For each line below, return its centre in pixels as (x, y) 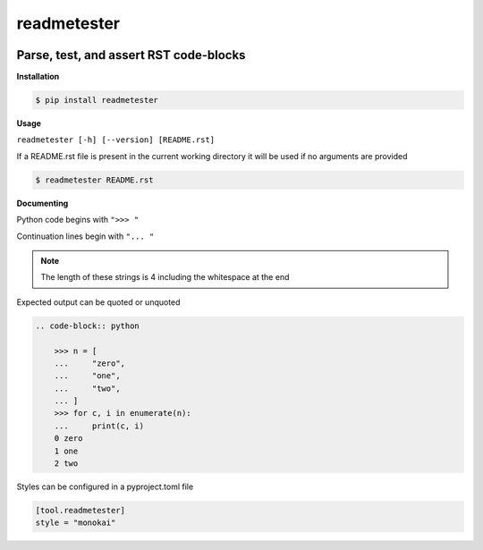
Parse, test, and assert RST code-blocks (131, 55)
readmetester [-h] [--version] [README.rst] (116, 140)
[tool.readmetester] (80, 510)
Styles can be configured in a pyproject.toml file (105, 487)
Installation (38, 77)
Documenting (42, 203)
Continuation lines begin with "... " (85, 236)
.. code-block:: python (88, 326)
